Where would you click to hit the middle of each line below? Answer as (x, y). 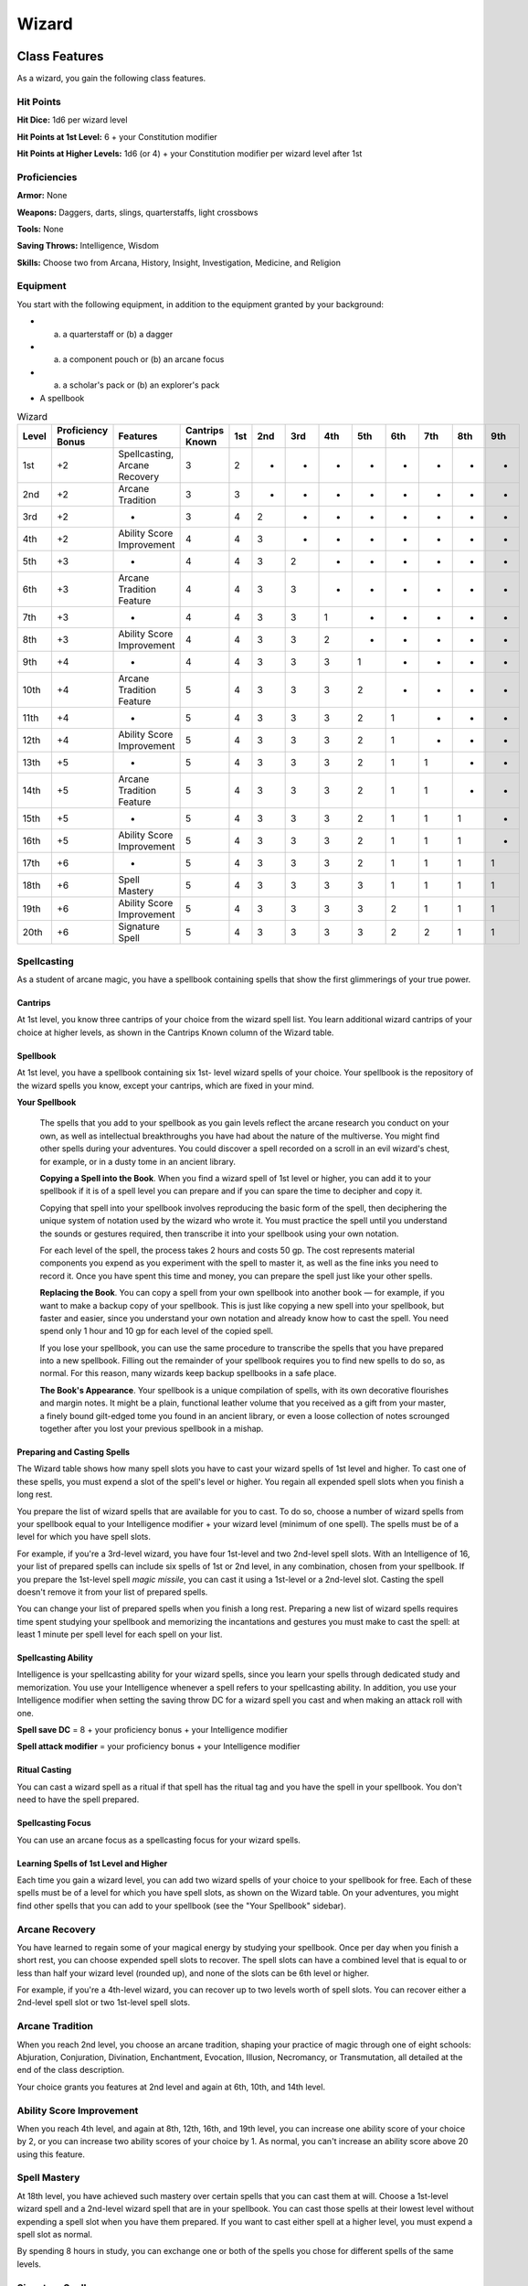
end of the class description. (71, 2070)
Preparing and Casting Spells (74, 1452)
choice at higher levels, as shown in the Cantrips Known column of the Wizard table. (175, 1032)
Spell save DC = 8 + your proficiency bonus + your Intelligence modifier (152, 1730)
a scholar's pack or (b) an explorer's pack (141, 385)
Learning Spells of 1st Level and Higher (92, 1863)
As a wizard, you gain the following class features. (111, 79)
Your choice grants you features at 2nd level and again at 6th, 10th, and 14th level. (171, 2087)
